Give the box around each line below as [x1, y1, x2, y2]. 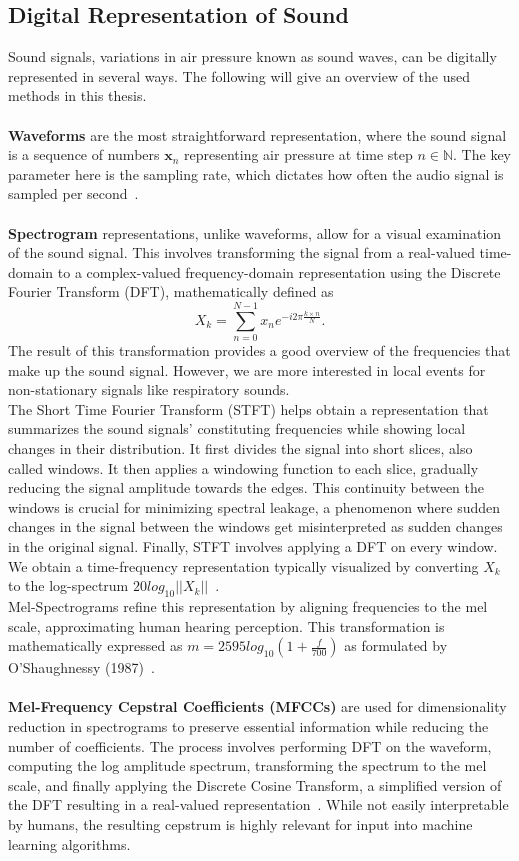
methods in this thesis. [8, 85, 147, 106]
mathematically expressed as [8, 635, 183, 656]
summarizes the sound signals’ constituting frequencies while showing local [8, 418, 466, 439]
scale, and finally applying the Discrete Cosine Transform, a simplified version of [8, 774, 502, 795]
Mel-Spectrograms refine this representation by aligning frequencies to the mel [8, 595, 488, 616]
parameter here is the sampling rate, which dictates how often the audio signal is [8, 163, 504, 184]
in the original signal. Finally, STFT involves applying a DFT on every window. [8, 535, 498, 556]
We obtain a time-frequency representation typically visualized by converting [8, 555, 479, 576]
